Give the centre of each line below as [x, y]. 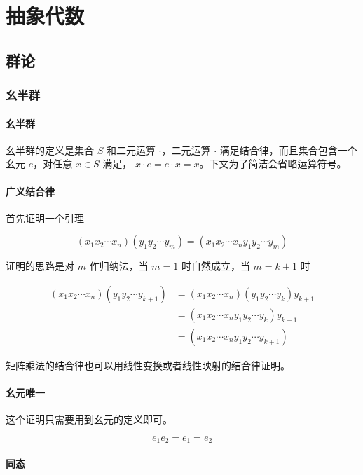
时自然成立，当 [215, 266]
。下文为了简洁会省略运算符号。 [273, 164]
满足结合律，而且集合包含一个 [288, 150]
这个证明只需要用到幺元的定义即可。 [89, 419]
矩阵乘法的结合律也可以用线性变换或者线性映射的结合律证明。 [148, 365]
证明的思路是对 [40, 266]
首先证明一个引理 [45, 218]
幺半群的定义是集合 [50, 150]
